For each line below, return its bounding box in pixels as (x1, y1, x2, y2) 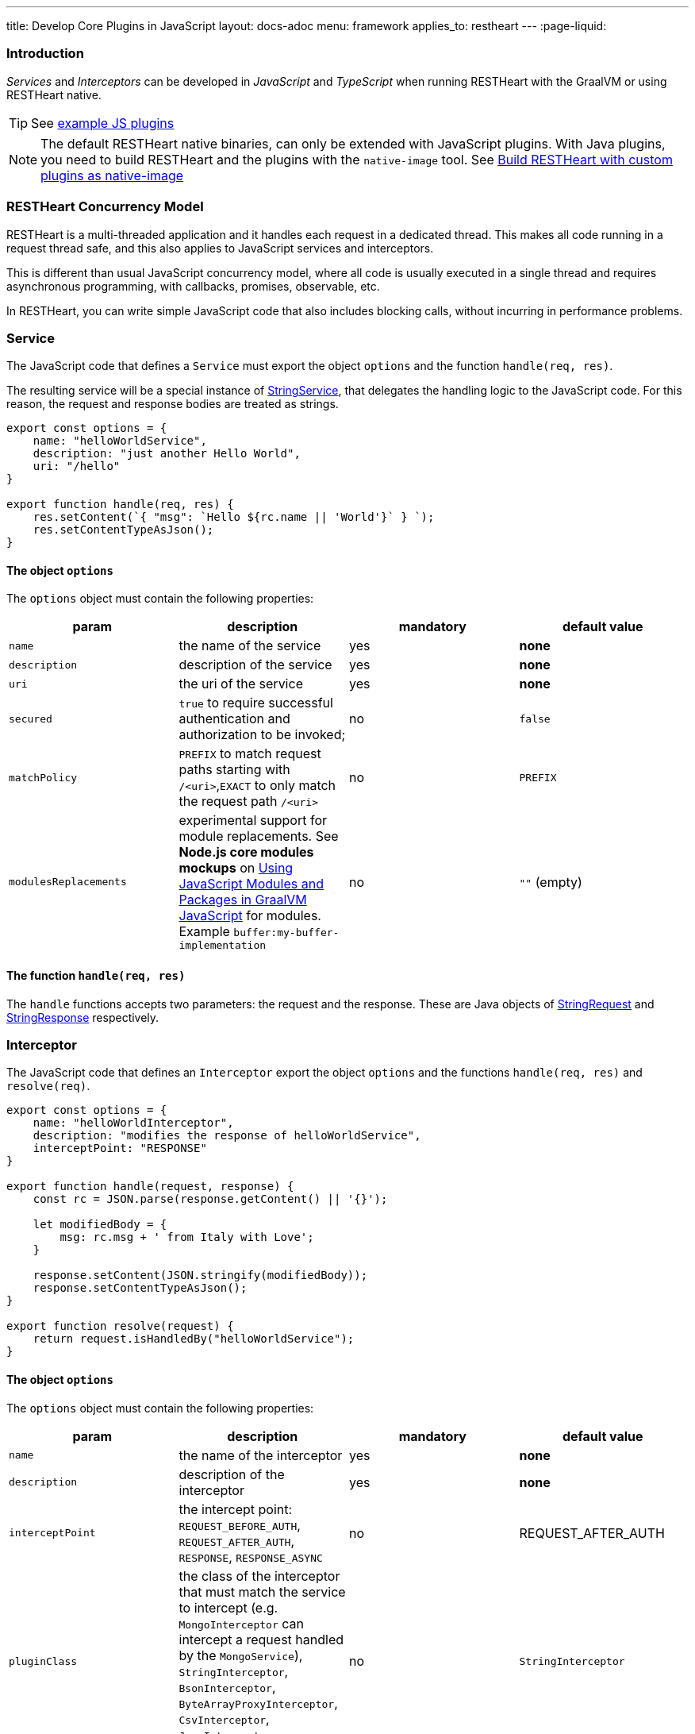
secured (9, 712, 52, 725)
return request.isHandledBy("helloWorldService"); (33, 1332, 355, 1346)
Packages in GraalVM (179, 892, 307, 908)
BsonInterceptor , (179, 1678, 276, 1695)
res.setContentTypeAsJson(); (33, 523, 214, 537)
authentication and (179, 711, 290, 727)
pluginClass (9, 1655, 78, 1667)
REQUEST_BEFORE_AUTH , (179, 1516, 301, 1533)
